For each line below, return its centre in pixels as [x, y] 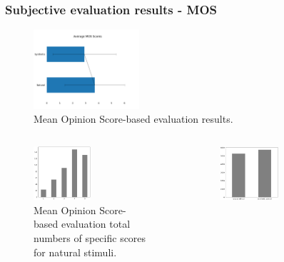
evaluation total [96, 224]
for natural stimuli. [75, 252]
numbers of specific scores [90, 237]
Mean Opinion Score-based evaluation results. [133, 119]
